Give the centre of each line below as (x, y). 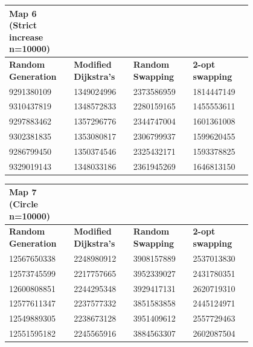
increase (26, 37)
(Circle (24, 203)
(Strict (23, 25)
